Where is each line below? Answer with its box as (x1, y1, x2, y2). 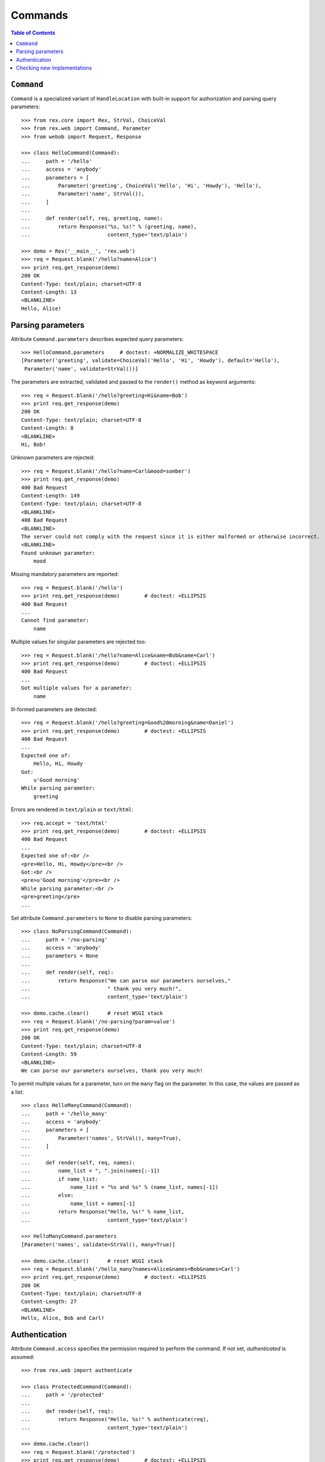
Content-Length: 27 (21, 1298, 77, 1305)
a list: (11, 1088, 24, 1095)
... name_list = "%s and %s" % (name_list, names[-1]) (21, 1184, 219, 1191)
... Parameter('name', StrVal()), (21, 191, 145, 197)
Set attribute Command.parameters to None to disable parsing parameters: (11, 914, 192, 921)
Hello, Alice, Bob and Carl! (21, 1315, 105, 1322)
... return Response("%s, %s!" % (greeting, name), (21, 223, 197, 230)
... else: (21, 1192, 74, 1199)
